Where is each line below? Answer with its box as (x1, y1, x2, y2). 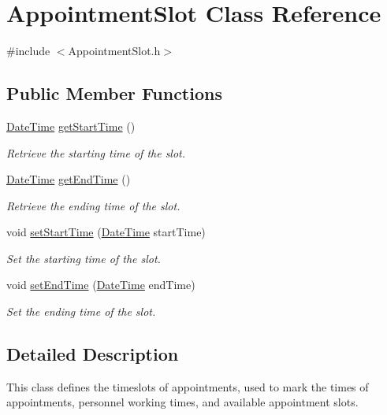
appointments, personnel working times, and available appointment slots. (6, 394, 359, 410)
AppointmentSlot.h (68, 43, 161, 59)
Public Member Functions (6, 81, 222, 106)
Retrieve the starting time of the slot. (6, 144, 186, 161)
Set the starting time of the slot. (6, 250, 161, 266)
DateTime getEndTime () (6, 171, 131, 187)
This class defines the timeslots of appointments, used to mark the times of (6, 378, 369, 395)
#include (6, 43, 50, 59)
